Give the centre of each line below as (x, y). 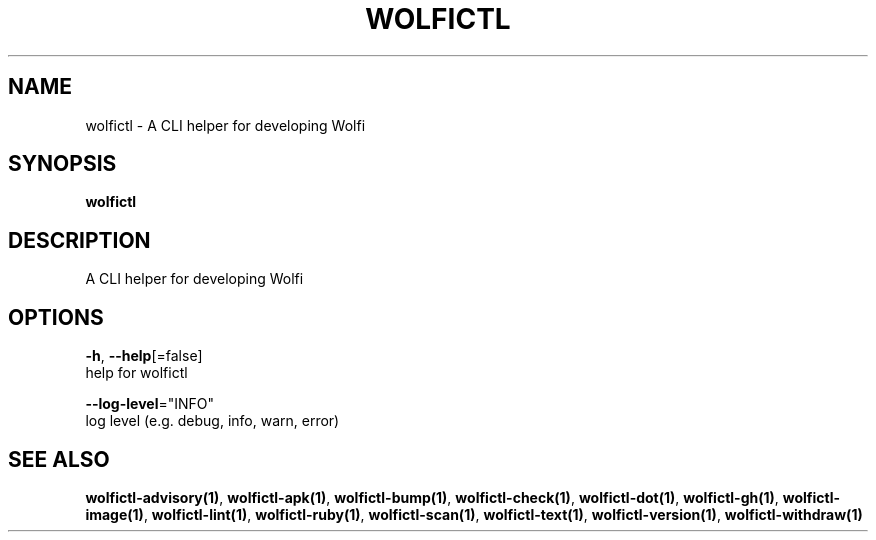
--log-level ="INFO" (150, 404)
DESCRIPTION (79, 240)
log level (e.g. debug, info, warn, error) (212, 421)
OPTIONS (56, 317)
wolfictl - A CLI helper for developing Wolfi (225, 125)
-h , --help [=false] (144, 356)
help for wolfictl (136, 373)
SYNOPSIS (62, 164)
